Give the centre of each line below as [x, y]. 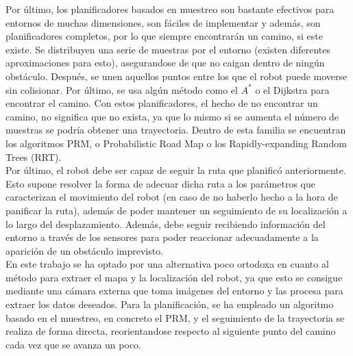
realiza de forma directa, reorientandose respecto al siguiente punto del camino [171, 331]
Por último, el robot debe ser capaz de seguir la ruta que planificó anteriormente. [176, 170]
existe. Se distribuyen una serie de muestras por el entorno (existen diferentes [168, 49]
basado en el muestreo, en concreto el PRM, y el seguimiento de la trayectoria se [175, 317]
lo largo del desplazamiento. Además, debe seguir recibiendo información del [166, 224]
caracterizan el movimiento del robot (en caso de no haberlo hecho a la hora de [172, 197]
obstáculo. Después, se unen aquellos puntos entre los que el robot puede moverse [176, 76]
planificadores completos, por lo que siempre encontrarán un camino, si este [164, 36]
